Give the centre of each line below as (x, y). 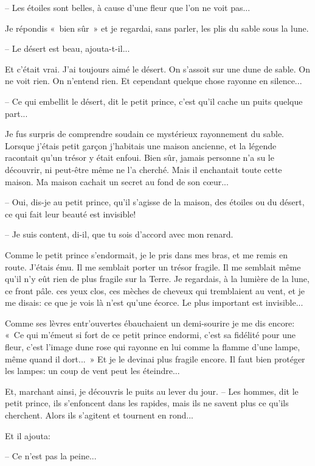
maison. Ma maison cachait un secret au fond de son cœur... (117, 181)
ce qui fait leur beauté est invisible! (71, 214)
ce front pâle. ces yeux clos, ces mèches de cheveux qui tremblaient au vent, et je (155, 290)
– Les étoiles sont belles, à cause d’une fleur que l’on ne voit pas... (128, 7)
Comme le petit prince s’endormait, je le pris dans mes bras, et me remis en (146, 254)
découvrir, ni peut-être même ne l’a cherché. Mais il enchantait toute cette (144, 169)
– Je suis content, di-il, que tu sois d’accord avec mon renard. (119, 234)
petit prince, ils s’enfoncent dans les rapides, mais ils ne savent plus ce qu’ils (147, 403)
